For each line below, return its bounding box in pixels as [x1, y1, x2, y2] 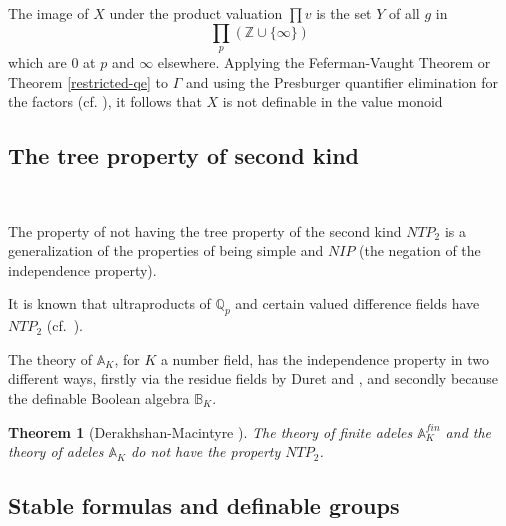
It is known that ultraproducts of [8, 293, 211, 314]
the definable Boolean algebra [8, 387, 190, 408]
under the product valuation [109, 3, 283, 23]
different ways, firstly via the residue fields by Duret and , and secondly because [8, 368, 499, 389]
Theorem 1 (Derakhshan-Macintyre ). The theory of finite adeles [8, 421, 413, 442]
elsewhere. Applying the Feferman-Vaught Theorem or [157, 51, 491, 72]
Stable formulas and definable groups [8, 490, 400, 521]
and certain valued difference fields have [235, 293, 480, 314]
